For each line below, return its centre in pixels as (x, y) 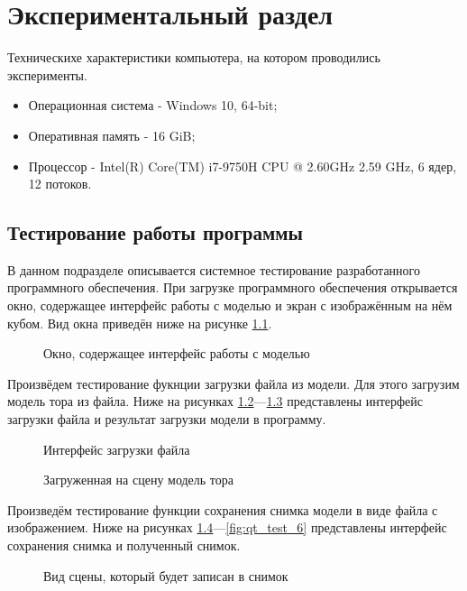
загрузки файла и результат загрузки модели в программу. (167, 419)
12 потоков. (60, 184)
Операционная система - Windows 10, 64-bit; (153, 105)
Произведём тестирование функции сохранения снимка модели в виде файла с (223, 509)
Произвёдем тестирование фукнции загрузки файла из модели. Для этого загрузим (233, 383)
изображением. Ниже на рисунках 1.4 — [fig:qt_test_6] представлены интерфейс (227, 527)
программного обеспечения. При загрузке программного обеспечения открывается (233, 287)
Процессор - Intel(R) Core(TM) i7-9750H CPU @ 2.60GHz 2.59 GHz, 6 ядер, (243, 166)
